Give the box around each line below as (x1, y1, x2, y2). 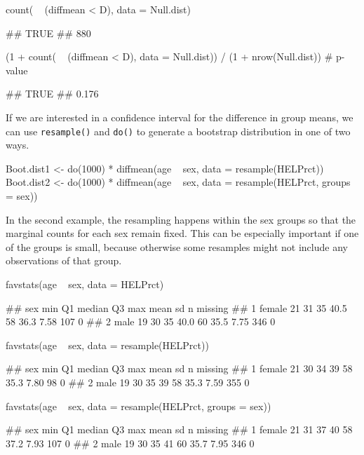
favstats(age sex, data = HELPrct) (6, 276, 164, 291)
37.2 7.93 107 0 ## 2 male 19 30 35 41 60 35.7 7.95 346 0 (6, 435, 255, 450)
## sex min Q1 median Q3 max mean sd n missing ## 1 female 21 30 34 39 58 (6, 361, 353, 376)
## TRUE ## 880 (6, 25, 91, 40)
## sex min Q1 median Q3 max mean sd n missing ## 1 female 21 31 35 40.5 (6, 300, 347, 315)
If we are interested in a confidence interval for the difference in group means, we (6, 109, 353, 124)
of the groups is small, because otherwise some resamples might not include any (6, 239, 348, 254)
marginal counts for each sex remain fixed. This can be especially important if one (6, 226, 359, 240)
